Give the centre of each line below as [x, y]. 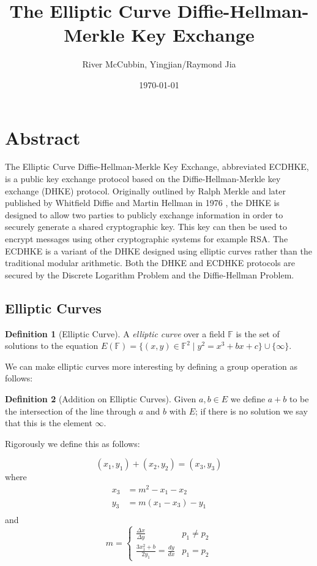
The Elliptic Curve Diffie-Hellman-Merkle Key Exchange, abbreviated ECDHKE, [157, 166]
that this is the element [49, 423]
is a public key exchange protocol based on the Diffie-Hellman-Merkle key [143, 179]
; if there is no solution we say [251, 411]
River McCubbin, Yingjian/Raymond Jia [159, 64]
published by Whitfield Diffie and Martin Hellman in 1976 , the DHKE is [142, 203]
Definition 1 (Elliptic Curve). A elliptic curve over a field [115, 333]
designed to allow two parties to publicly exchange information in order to [144, 214]
